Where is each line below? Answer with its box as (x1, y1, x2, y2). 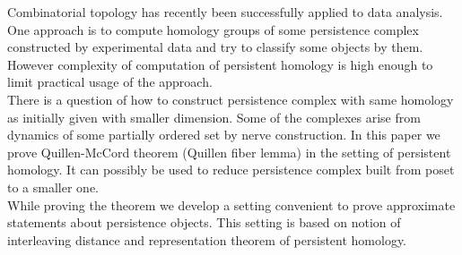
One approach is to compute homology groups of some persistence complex (7, 20, 419, 38)
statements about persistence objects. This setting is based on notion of (7, 213, 401, 232)
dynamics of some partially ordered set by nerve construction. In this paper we (7, 125, 440, 144)
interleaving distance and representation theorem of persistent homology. (7, 230, 407, 249)
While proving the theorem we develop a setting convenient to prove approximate (7, 195, 456, 214)
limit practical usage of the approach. (7, 72, 213, 91)
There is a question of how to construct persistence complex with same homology (7, 89, 454, 108)
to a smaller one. (7, 177, 99, 196)
